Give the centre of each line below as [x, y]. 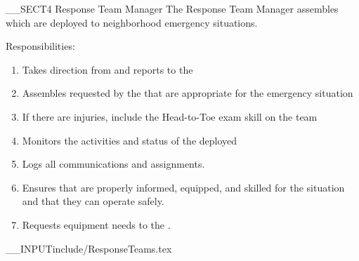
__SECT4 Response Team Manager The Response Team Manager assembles [172, 8]
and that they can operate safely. [93, 201]
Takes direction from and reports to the [107, 69]
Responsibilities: [40, 46]
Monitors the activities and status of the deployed [130, 140]
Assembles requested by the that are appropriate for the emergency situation [188, 93]
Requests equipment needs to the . [96, 224]
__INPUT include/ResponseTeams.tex [89, 248]
